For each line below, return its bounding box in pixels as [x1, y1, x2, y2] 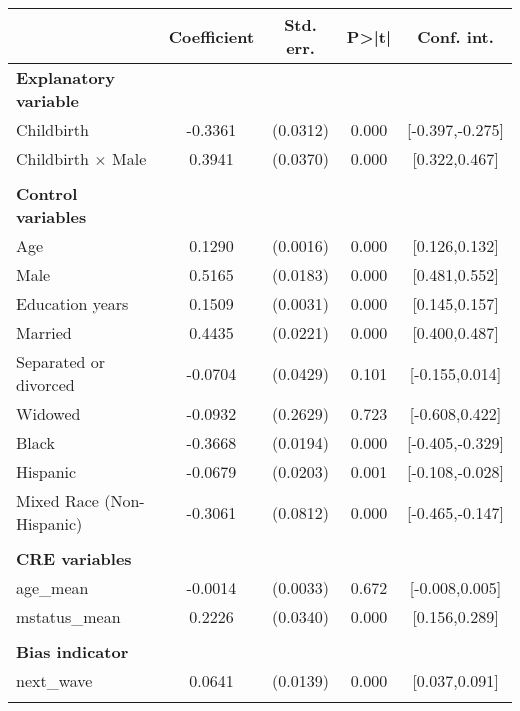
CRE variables [16, 547, 132, 570]
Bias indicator [16, 640, 129, 663]
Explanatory [16, 66, 115, 89]
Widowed [16, 402, 81, 425]
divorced [16, 373, 75, 396]
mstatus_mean [16, 605, 121, 628]
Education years [16, 292, 129, 315]
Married [16, 321, 72, 344]
